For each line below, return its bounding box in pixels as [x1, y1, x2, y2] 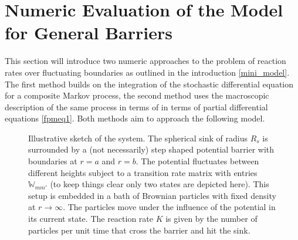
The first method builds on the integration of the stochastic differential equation [5, 77, 294, 90]
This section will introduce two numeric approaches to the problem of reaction [5, 55, 286, 67]
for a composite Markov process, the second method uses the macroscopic [5, 89, 269, 102]
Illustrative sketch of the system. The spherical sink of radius [28, 131, 248, 144]
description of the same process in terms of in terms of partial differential [5, 100, 268, 113]
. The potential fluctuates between [136, 155, 259, 167]
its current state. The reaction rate [28, 212, 154, 225]
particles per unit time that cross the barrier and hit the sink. [28, 224, 250, 236]
